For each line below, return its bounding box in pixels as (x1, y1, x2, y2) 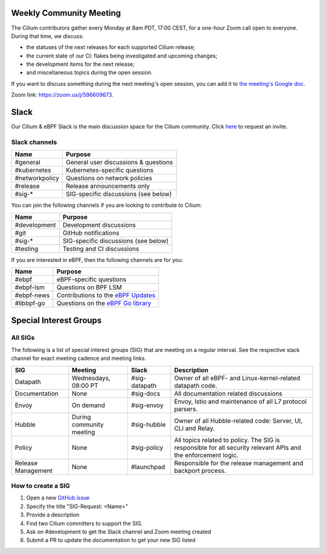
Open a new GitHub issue (26, 494, 90, 501)
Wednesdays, (71, 374, 111, 382)
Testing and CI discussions (62, 244, 139, 253)
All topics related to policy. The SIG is (174, 435, 280, 444)
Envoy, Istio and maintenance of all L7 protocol (174, 397, 307, 405)
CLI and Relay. (174, 424, 215, 432)
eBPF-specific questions (56, 275, 127, 284)
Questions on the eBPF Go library (56, 299, 152, 308)
